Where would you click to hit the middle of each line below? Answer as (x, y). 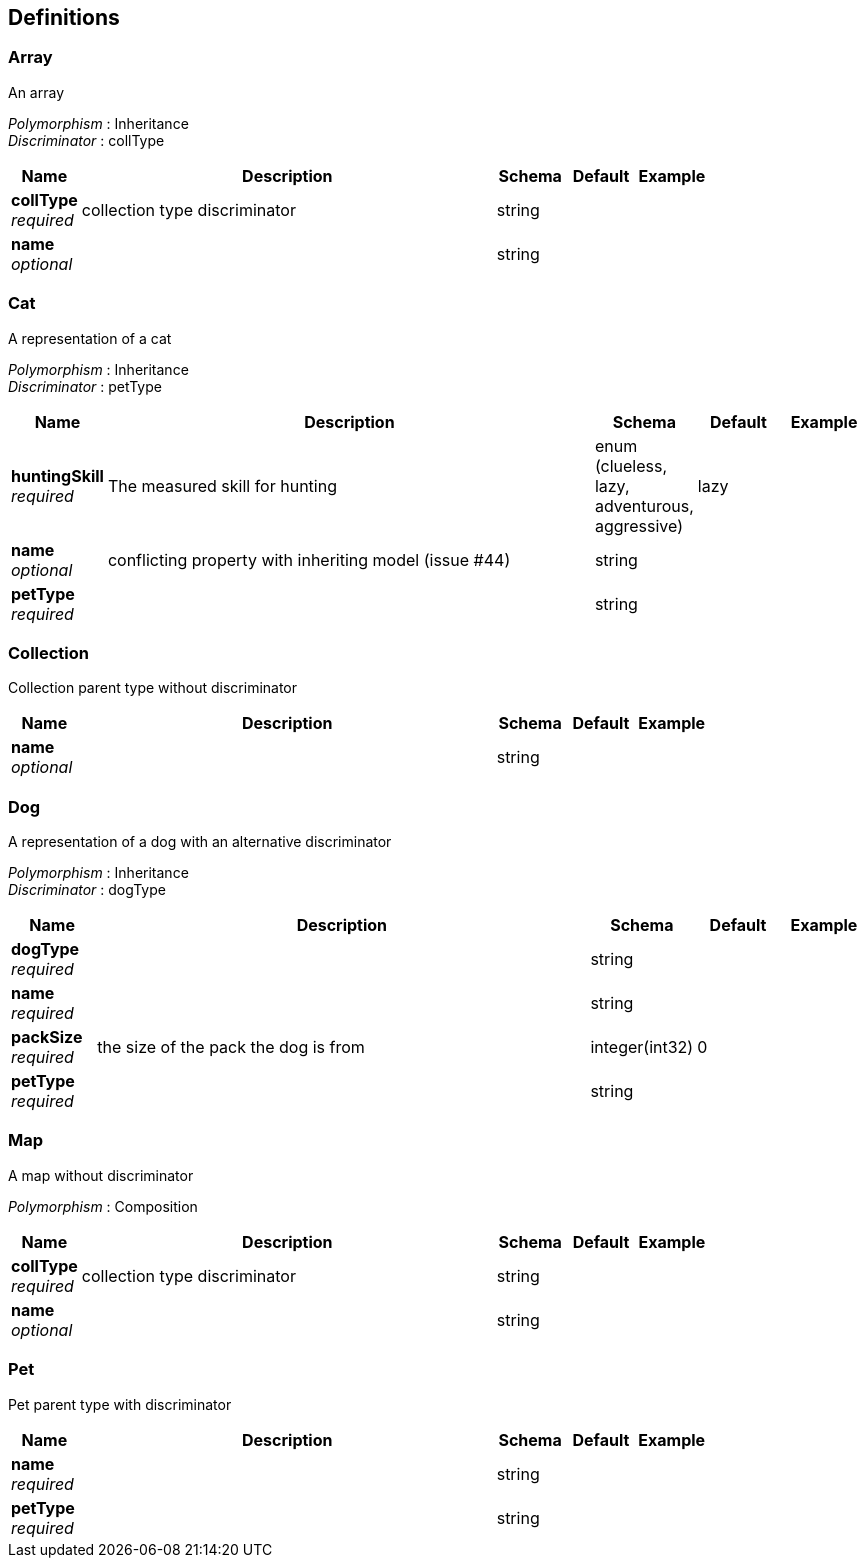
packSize (47, 1037)
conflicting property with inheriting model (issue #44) (309, 559)
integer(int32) (642, 1047)
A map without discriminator (101, 1175)
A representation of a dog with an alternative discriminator (200, 842)
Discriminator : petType (85, 386)
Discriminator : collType (86, 140)
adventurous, (644, 505)
